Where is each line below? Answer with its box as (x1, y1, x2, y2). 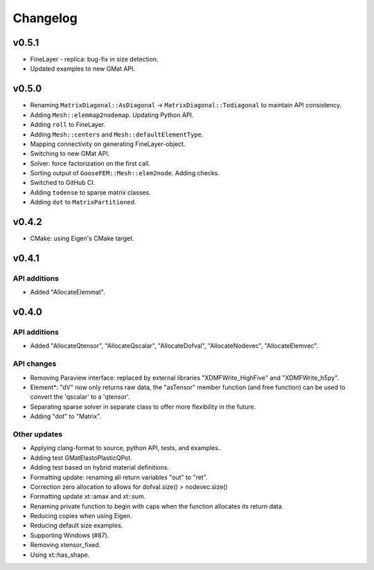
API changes (12, 359, 57, 368)
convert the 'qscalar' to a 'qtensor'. (30, 393, 130, 401)
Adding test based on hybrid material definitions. (30, 463, 170, 472)
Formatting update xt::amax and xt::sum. (30, 492, 146, 501)
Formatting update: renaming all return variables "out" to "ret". (30, 473, 208, 481)
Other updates (12, 429, 63, 439)
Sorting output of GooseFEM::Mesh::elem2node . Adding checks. (30, 169, 220, 177)
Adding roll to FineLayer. (30, 121, 106, 129)
